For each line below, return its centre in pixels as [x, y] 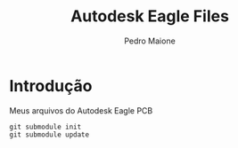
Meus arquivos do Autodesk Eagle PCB [81, 110]
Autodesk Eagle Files [150, 16]
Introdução [51, 86]
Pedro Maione [150, 41]
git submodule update [49, 135]
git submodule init [45, 127]
